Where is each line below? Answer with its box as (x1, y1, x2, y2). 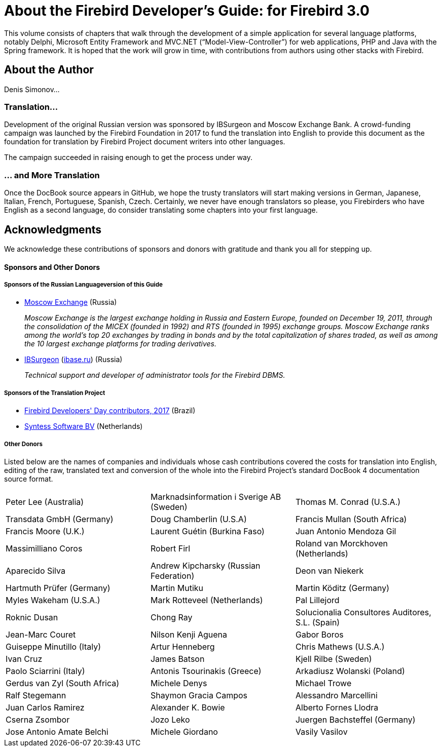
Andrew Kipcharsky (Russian (150, 560, 261, 571)
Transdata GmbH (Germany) (6, 513, 114, 524)
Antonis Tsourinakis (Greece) (150, 665, 262, 676)
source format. (4, 474, 53, 483)
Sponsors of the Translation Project (4, 389, 105, 397)
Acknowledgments (4, 223, 102, 236)
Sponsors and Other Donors (4, 262, 100, 271)
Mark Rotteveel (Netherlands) (150, 595, 263, 605)
